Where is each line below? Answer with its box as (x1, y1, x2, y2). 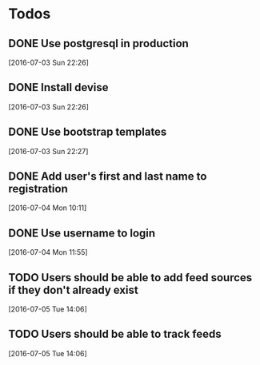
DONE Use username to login (8, 226, 156, 240)
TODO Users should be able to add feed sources (8, 271, 253, 284)
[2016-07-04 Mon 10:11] (8, 203, 87, 212)
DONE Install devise (8, 81, 110, 94)
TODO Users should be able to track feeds (8, 327, 222, 341)
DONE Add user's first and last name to (8, 169, 207, 184)
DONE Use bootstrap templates (8, 125, 167, 139)
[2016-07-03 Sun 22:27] (8, 146, 89, 156)
